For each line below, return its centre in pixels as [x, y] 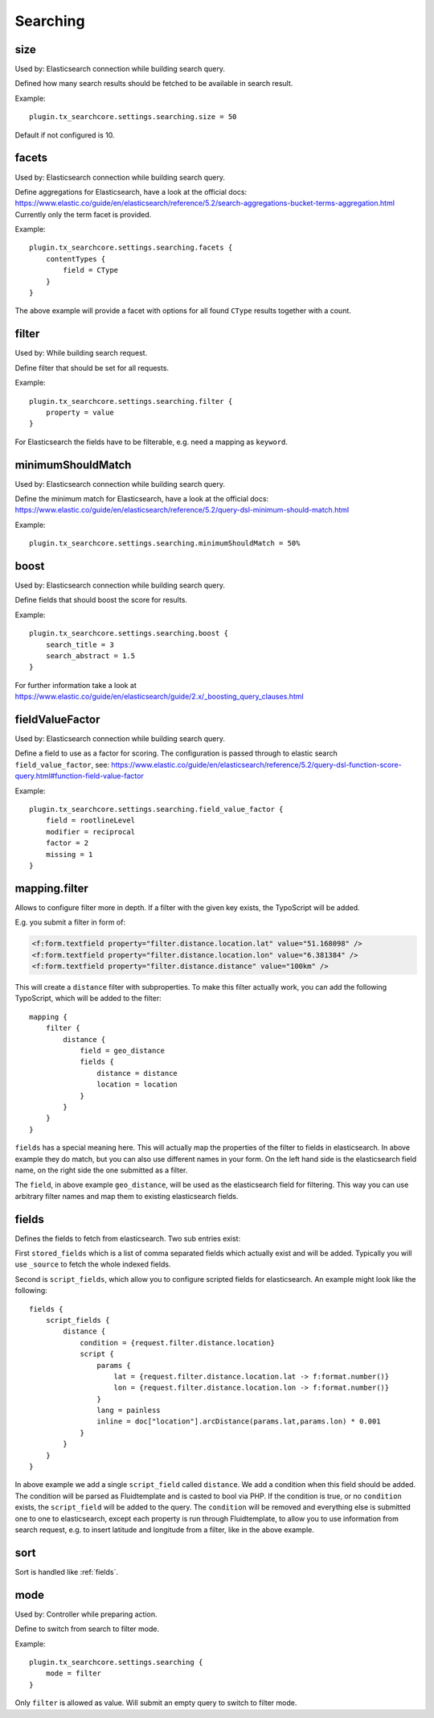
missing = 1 [69, 854]
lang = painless [129, 1411]
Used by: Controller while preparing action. [86, 1614]
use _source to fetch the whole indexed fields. [93, 1264]
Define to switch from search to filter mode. [87, 1629]
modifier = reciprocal [90, 832]
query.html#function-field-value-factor [79, 776]
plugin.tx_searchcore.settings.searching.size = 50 [133, 117]
